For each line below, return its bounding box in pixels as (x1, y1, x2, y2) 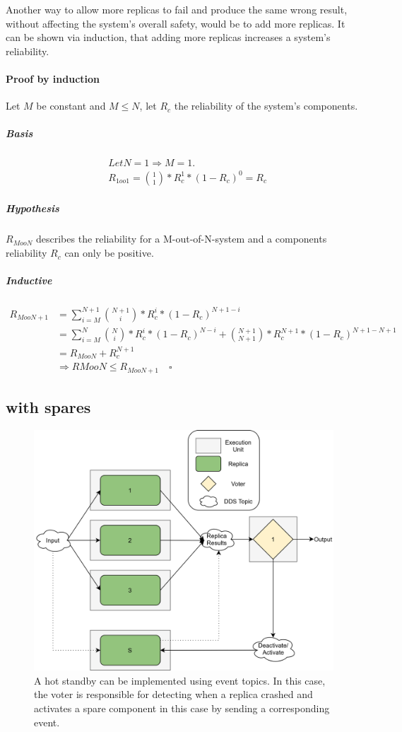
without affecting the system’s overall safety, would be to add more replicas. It (6, 16, 345, 30)
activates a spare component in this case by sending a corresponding (34, 701, 330, 716)
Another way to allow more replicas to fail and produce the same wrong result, (6, 2, 348, 16)
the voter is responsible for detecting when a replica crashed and (34, 687, 313, 702)
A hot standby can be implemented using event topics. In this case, (34, 673, 326, 687)
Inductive (6, 273, 52, 288)
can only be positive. (64, 245, 154, 260)
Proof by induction (6, 71, 100, 86)
